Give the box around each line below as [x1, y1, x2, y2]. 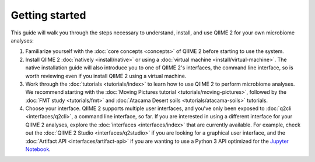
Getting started [10, 9, 86, 22]
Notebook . [25, 146, 51, 153]
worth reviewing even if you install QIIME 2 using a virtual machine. [25, 72, 187, 79]
